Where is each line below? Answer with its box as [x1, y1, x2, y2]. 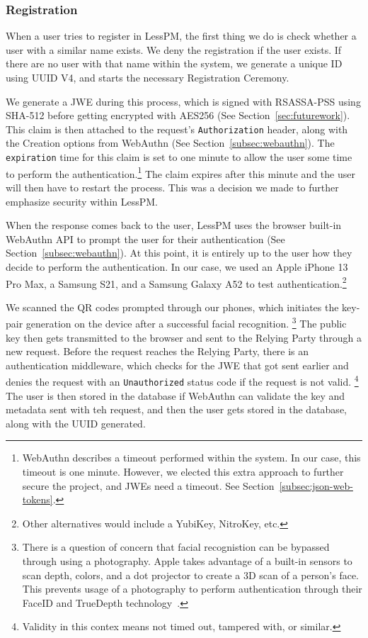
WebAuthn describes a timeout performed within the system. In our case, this [22, 450, 361, 465]
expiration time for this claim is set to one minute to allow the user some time [6, 150, 352, 164]
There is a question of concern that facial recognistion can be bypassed [22, 539, 330, 554]
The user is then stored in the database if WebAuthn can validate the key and [6, 388, 345, 403]
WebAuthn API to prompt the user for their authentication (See [6, 231, 285, 246]
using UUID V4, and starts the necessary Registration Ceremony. [6, 70, 289, 84]
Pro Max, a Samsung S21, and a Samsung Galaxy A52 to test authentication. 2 [6, 274, 347, 291]
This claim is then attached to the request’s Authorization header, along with [6, 121, 348, 136]
